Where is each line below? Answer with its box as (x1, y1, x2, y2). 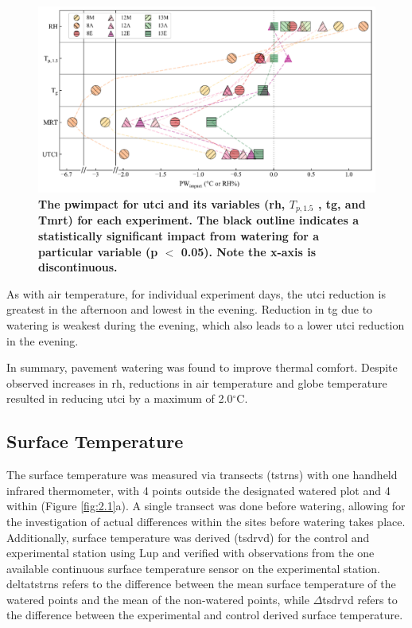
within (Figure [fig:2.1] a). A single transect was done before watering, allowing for (6, 497, 406, 514)
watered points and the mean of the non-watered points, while (6, 591, 309, 607)
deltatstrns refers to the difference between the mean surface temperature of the (6, 575, 396, 592)
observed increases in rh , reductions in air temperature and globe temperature (6, 374, 387, 391)
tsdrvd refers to (322, 591, 398, 607)
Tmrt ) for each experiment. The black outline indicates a (38, 212, 359, 228)
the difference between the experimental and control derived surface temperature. (6, 607, 403, 623)
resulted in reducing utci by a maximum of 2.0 (6, 390, 233, 407)
